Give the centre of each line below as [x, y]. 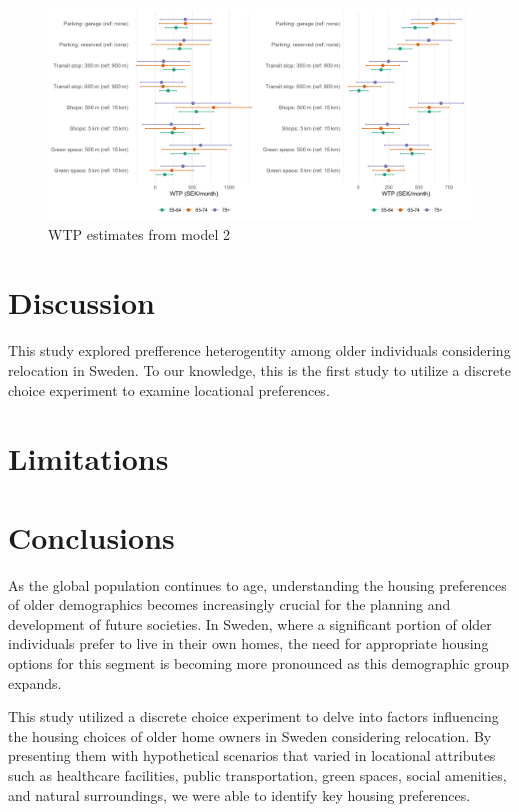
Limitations [88, 458]
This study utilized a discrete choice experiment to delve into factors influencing [253, 716]
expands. [35, 682]
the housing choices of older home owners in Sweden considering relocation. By [250, 735]
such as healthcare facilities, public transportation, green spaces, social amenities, [257, 774]
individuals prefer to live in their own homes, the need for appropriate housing [248, 643]
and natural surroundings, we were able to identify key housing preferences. [239, 794]
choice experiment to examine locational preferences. [169, 389]
